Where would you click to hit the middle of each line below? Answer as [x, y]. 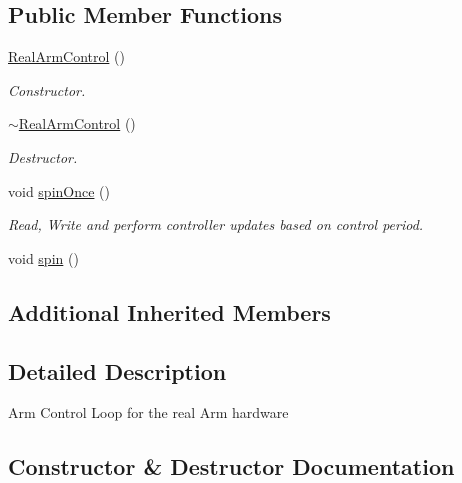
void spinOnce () [59, 190]
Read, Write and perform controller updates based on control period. [216, 224]
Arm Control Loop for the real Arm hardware [148, 412]
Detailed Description [117, 370]
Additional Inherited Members [169, 311]
